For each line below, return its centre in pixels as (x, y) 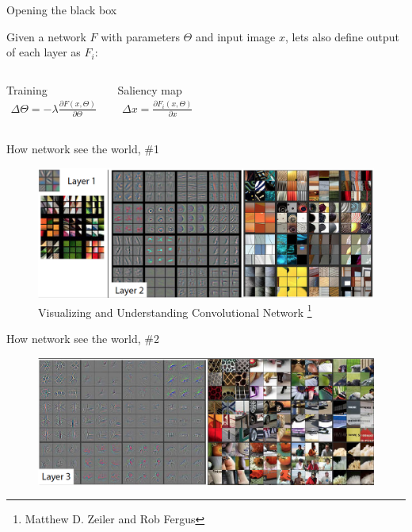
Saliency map (150, 89)
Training (27, 89)
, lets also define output (342, 36)
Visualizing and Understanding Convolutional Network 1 (175, 310)
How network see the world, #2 (83, 339)
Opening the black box (62, 10)
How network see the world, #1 (83, 149)
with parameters (140, 36)
